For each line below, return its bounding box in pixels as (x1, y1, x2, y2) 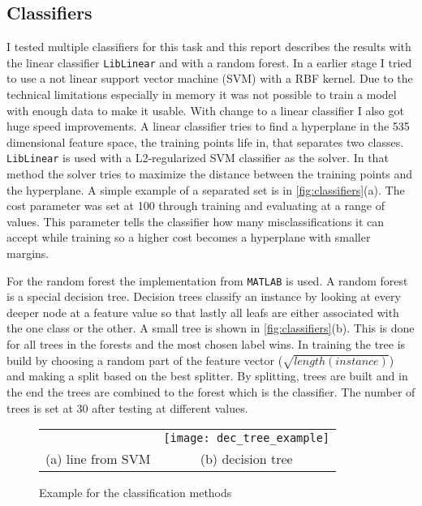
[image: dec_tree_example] (163, 431, 330, 445)
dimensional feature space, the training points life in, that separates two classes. (6, 133, 404, 150)
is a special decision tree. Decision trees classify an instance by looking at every (6, 288, 401, 305)
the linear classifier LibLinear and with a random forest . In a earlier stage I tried (6, 54, 412, 71)
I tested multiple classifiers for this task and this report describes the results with (6, 38, 411, 55)
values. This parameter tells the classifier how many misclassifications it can (6, 212, 385, 229)
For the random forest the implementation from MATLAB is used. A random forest (6, 272, 408, 289)
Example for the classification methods (39, 484, 232, 501)
